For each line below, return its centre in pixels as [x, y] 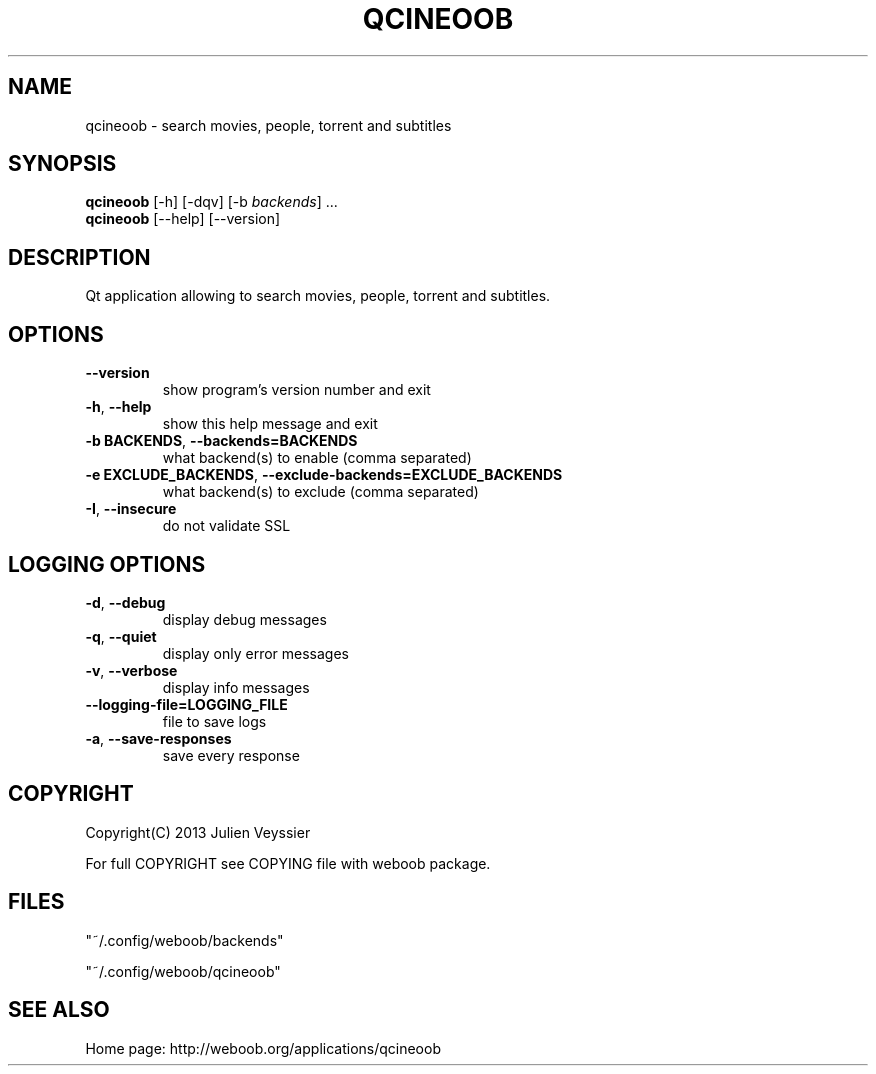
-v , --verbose [131, 670]
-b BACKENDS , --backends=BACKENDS [221, 441]
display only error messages [256, 653]
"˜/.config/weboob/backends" [184, 940]
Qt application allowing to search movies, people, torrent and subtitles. [318, 296]
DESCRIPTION [79, 257]
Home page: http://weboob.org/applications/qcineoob [263, 1048]
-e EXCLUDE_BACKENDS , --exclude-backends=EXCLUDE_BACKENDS [324, 475]
